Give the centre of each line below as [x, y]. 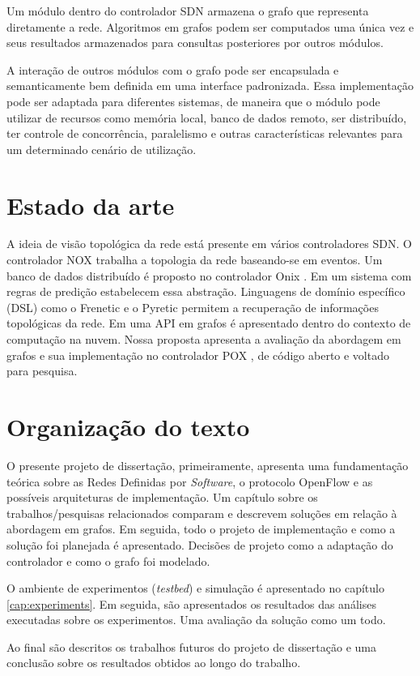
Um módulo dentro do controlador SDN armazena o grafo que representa [188, 11]
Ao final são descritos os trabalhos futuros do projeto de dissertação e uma [191, 646]
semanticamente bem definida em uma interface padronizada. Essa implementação [210, 86]
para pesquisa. [42, 371]
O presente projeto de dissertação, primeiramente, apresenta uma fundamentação [208, 465]
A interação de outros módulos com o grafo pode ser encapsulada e [173, 69]
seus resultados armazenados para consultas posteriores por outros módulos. [195, 43]
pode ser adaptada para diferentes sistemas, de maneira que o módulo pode [193, 101]
